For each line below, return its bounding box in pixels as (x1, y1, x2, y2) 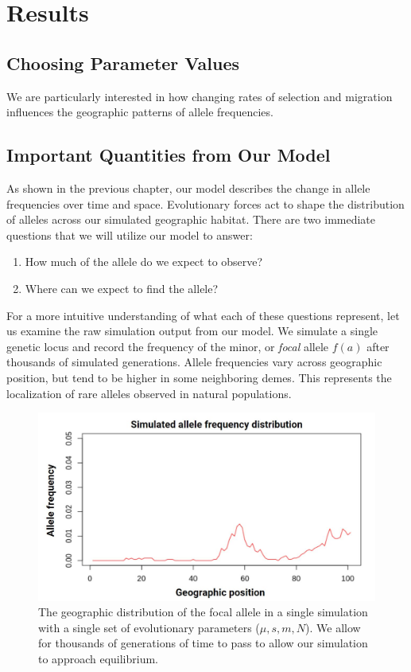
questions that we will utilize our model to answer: (6, 226, 253, 243)
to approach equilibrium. (38, 650, 159, 666)
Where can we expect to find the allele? (25, 279, 219, 296)
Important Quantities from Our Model (6, 143, 331, 167)
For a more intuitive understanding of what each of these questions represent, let (6, 307, 400, 323)
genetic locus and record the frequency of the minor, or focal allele (6, 338, 329, 354)
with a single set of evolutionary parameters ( (38, 619, 260, 635)
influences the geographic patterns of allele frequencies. (6, 104, 273, 120)
